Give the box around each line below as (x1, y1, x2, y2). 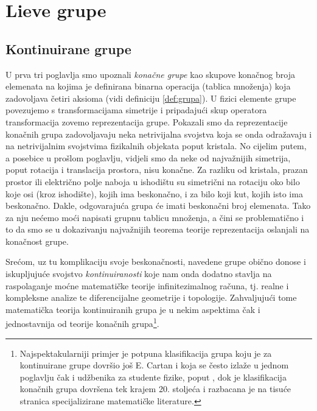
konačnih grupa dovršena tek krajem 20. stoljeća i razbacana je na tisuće (19, 382, 291, 395)
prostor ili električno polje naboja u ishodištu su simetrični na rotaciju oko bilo (5, 175, 300, 188)
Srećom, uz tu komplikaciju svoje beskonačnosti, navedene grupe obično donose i (5, 255, 306, 268)
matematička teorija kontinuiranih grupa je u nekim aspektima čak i (5, 303, 260, 315)
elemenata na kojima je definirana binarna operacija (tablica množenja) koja (5, 80, 291, 93)
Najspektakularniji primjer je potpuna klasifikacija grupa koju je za (19, 346, 272, 359)
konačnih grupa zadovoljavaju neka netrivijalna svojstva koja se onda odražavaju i (5, 127, 312, 140)
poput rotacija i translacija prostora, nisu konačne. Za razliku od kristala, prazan (5, 163, 308, 176)
